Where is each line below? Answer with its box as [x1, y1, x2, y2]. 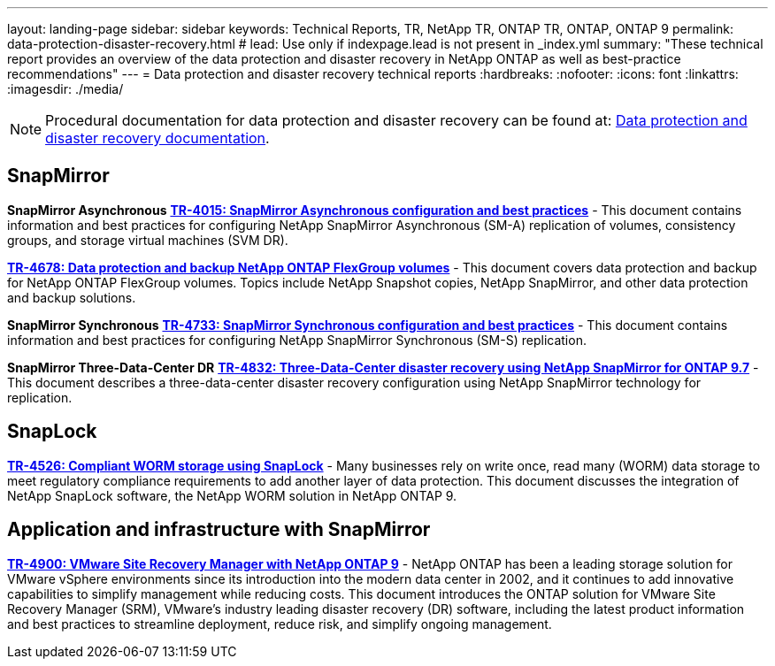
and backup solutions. [7, 289, 136, 305]
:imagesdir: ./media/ [7, 81, 124, 96]
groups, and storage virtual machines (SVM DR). [7, 232, 288, 248]
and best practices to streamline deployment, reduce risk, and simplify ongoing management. [7, 616, 552, 632]
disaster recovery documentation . [45, 129, 270, 147]
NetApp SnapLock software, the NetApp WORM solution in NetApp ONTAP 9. [7, 487, 457, 503]
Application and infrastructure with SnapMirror [7, 518, 431, 541]
